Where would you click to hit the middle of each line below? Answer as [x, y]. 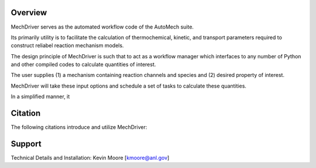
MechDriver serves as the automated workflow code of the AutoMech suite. [102, 27]
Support [26, 144]
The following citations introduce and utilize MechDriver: [79, 127]
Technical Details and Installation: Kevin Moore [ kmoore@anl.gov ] [90, 158]
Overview [29, 13]
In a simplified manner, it [40, 97]
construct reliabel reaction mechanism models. [67, 45]
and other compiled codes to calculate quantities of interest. [83, 65]
